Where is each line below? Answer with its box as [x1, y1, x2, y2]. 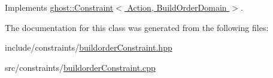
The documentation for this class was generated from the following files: [5, 21, 269, 33]
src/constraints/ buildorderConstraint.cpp [5, 61, 156, 73]
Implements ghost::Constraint [5, 1, 114, 13]
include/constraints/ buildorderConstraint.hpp [5, 41, 172, 54]
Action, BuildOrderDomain [127, 1, 227, 13]
